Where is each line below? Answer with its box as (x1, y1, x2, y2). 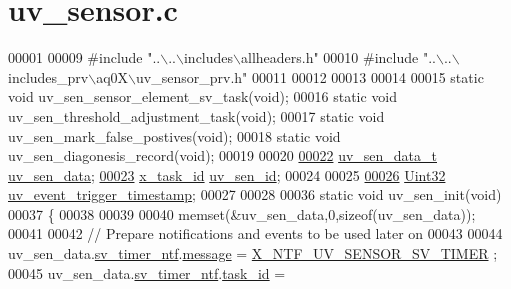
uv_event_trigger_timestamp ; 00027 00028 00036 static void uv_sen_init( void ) (8, 184, 502, 205)
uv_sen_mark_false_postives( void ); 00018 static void (8, 125, 341, 146)
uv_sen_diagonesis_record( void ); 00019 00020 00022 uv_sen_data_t (8, 145, 437, 166)
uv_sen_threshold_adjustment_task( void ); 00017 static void (8, 105, 385, 126)
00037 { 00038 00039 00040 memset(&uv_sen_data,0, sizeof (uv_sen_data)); (8, 203, 476, 224)
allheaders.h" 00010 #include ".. (241, 47, 436, 68)
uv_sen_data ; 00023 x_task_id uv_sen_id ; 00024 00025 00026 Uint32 (8, 164, 446, 185)
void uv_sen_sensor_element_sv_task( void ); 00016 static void (8, 86, 398, 107)
